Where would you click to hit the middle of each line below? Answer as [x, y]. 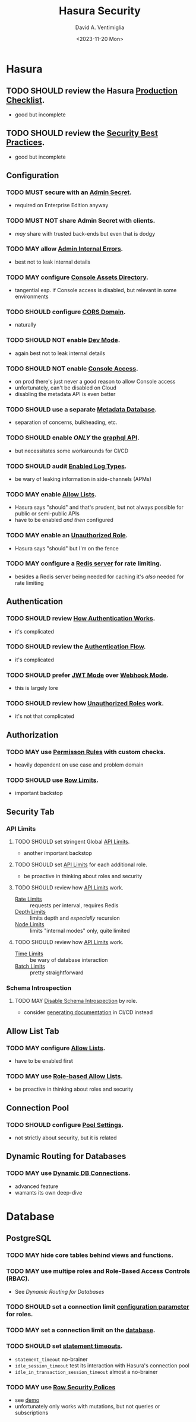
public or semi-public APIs [47, 514]
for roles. [20, 1315]
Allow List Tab [33, 1031]
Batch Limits [30, 967]
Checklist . [26, 100]
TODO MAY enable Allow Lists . [51, 494]
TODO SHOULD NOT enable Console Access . [72, 368]
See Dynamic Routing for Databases [59, 1291]
